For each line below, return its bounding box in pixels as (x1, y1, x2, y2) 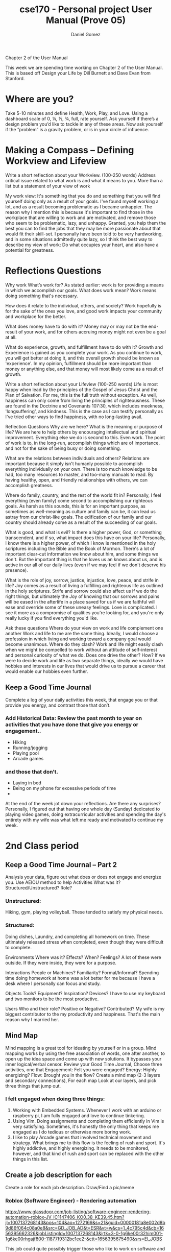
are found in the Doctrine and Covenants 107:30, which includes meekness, (5, 402, 164, 409)
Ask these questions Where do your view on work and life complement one (5, 624, 163, 631)
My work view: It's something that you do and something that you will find (5, 192, 161, 199)
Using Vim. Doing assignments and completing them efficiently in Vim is (12, 1118, 164, 1124)
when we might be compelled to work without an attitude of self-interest (5, 646, 157, 653)
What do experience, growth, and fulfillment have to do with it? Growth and (5, 344, 163, 350)
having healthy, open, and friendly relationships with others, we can (5, 476, 148, 483)
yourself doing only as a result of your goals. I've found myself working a (5, 198, 159, 204)
